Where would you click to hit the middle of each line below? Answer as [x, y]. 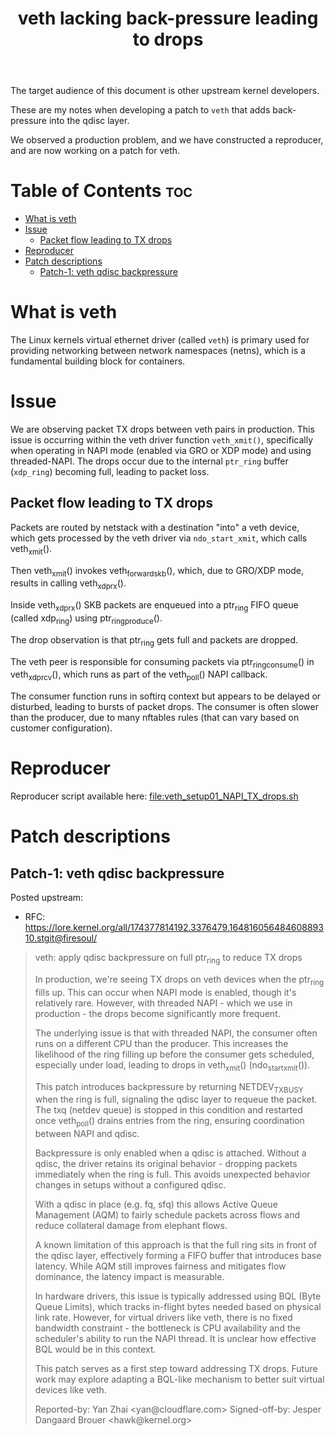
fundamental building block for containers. [98, 361]
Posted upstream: [47, 898]
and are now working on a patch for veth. [95, 151]
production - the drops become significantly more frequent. [157, 1013]
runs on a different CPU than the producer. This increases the [161, 1043]
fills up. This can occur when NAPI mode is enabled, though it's [165, 992]
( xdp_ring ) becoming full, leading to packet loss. [110, 471]
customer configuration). [61, 728]
